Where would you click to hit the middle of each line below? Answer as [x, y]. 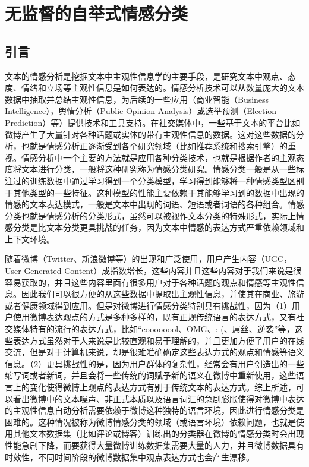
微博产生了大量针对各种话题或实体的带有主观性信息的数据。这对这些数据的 [150, 134]
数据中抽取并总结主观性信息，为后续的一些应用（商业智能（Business [137, 99]
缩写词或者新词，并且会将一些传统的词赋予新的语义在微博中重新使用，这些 [150, 375]
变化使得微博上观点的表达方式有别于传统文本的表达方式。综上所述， [163, 387]
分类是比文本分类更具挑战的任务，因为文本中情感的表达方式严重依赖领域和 [158, 227]
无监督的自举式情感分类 [97, 13]
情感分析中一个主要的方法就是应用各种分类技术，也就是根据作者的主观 [158, 157]
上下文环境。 [30, 239]
